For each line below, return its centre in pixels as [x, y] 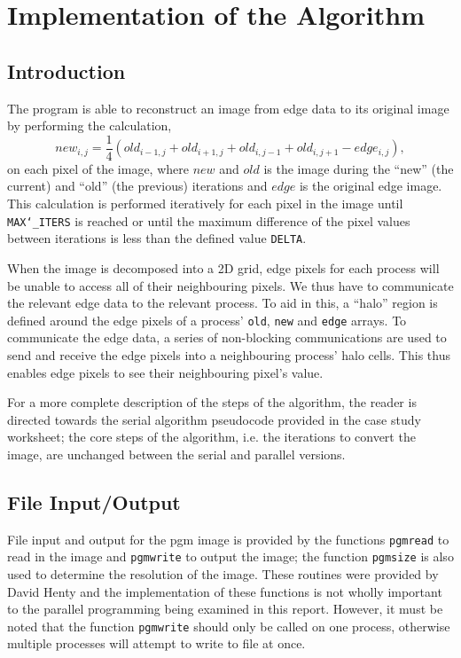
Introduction [66, 70]
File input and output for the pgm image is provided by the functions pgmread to [228, 539]
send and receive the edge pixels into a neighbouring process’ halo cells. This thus [229, 354]
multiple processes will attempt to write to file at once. [156, 643]
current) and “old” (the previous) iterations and [137, 186]
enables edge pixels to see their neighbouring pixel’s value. [165, 372]
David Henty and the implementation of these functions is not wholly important [225, 591]
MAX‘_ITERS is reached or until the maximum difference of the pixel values [209, 220]
